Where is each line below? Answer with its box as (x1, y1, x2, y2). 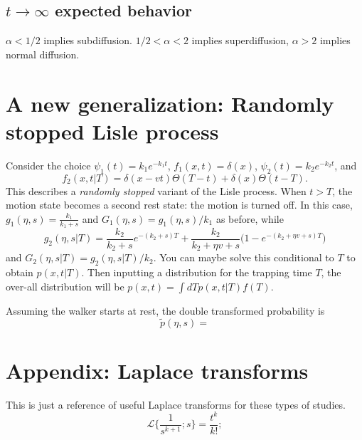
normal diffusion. (6, 46, 80, 61)
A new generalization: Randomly (6, 88, 334, 117)
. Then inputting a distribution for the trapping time (81, 265, 312, 280)
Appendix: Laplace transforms (6, 355, 309, 384)
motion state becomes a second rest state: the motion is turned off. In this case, (6, 197, 353, 212)
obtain (6, 265, 33, 280)
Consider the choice (6, 157, 91, 172)
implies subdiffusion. (43, 33, 132, 48)
